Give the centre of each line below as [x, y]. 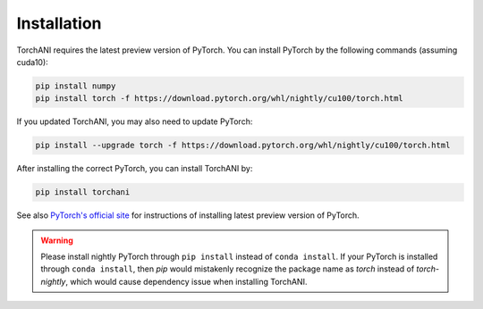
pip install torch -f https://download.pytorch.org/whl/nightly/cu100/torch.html [220, 99]
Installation [59, 23]
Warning [57, 240]
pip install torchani [83, 192]
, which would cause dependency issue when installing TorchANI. [186, 281]
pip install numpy [76, 86]
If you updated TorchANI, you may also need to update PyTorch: [135, 121]
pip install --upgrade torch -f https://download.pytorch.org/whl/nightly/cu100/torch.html [243, 146]
